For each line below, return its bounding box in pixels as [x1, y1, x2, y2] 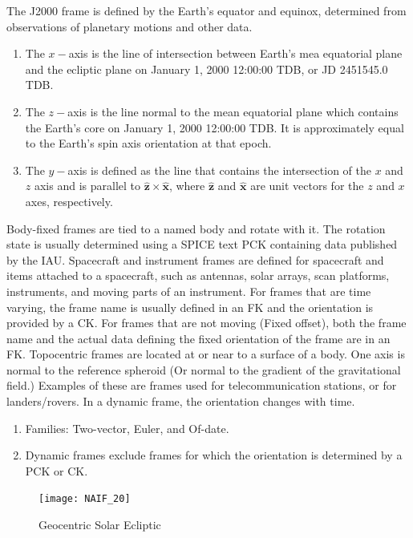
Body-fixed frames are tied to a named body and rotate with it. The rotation [6, 220, 386, 237]
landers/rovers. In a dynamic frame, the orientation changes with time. [6, 393, 355, 410]
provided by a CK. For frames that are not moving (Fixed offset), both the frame [6, 314, 407, 331]
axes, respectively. [25, 192, 113, 209]
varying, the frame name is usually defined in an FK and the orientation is [6, 298, 374, 315]
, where [168, 177, 205, 194]
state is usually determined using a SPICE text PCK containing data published [6, 236, 398, 253]
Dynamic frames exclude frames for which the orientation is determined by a [25, 447, 403, 463]
